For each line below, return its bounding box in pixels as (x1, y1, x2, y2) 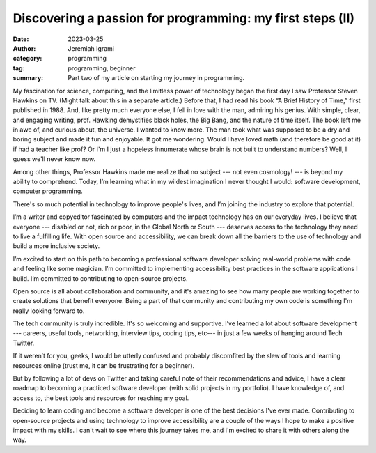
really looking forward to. (13, 307, 85, 315)
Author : (13, 44, 36, 52)
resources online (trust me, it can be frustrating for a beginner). (13, 361, 195, 369)
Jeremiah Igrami (68, 44, 115, 52)
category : (13, 54, 42, 63)
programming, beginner (68, 63, 136, 72)
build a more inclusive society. (13, 242, 100, 250)
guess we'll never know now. (13, 155, 96, 163)
